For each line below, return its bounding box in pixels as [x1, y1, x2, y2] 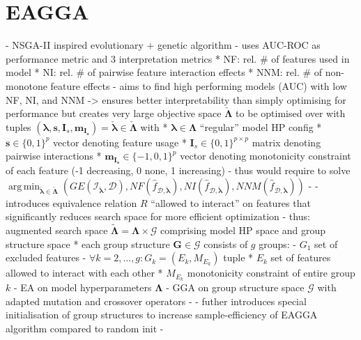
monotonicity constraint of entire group [187, 265, 355, 280]
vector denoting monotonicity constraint [180, 148, 351, 163]
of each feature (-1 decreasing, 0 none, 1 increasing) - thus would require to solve [6, 163, 351, 178]
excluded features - [6, 250, 86, 265]
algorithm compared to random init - [6, 320, 164, 335]
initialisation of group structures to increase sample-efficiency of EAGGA [6, 307, 318, 322]
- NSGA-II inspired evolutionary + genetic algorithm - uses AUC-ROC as [6, 38, 321, 52]
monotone [6, 78, 47, 93]
